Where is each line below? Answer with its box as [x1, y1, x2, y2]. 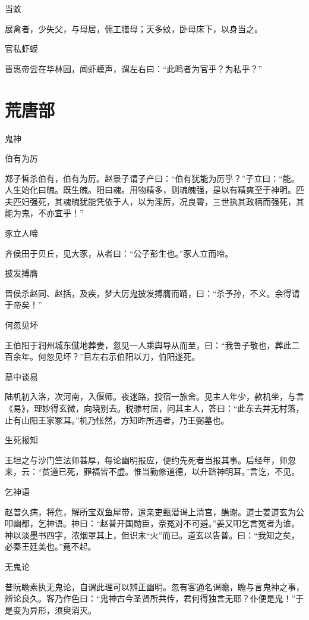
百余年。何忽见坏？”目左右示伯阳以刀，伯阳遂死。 [5, 350, 200, 363]
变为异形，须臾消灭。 [12, 603, 96, 616]
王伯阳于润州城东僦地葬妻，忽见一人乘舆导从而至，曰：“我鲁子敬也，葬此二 [5, 338, 300, 351]
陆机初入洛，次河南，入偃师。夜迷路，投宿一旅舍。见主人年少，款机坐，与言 [5, 390, 304, 403]
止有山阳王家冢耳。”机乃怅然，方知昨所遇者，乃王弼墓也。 [5, 413, 229, 426]
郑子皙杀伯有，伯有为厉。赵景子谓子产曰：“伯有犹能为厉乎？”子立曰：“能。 [5, 172, 299, 184]
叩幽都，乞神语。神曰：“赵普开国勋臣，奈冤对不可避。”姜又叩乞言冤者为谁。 [5, 517, 300, 529]
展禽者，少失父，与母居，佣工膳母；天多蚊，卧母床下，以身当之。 [5, 22, 263, 35]
